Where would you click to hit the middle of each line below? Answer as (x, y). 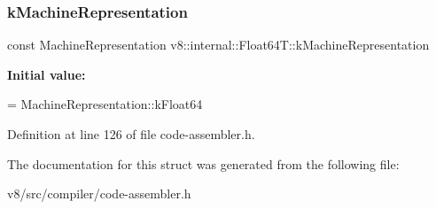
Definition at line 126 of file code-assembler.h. (131, 134)
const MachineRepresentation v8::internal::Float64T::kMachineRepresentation (218, 45)
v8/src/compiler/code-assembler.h (99, 194)
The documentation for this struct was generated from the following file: (203, 163)
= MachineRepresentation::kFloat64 (105, 104)
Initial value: (47, 74)
